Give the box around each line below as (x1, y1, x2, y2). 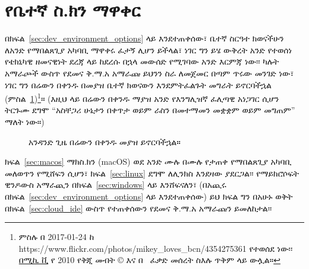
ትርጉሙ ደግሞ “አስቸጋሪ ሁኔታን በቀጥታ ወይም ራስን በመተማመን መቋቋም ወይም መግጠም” (5, 104, 295, 116)
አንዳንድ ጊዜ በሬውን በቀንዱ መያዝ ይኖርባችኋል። (29, 135, 181, 148)
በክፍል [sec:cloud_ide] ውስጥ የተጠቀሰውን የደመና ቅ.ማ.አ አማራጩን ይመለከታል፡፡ (5, 201, 272, 214)
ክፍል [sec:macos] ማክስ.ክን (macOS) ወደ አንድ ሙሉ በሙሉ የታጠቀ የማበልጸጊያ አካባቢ (5, 155, 292, 168)
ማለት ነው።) (5, 115, 45, 127)
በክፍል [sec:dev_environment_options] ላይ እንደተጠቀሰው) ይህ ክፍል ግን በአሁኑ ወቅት (5, 190, 293, 202)
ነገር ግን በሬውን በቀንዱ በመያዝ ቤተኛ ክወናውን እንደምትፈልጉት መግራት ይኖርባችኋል (5, 78, 272, 91)
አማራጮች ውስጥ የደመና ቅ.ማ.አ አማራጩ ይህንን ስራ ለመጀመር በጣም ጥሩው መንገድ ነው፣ (5, 66, 294, 79)
